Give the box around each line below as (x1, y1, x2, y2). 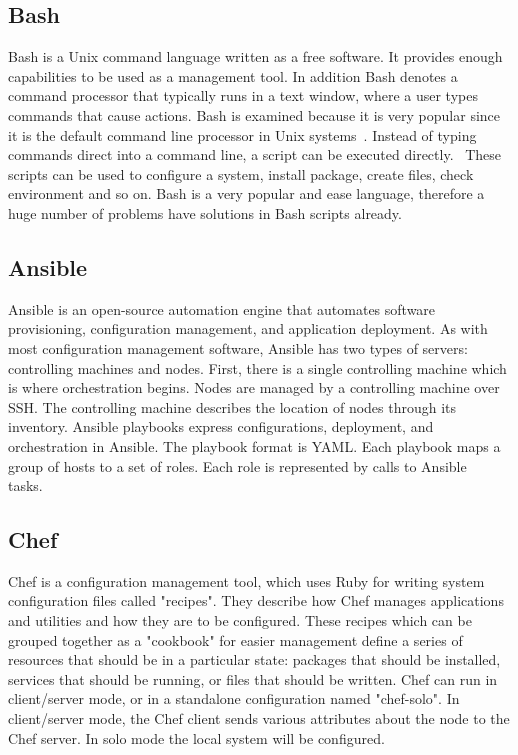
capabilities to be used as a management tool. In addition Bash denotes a (8, 65, 458, 86)
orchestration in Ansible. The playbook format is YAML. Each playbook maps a (8, 435, 501, 456)
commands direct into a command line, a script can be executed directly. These (8, 144, 502, 165)
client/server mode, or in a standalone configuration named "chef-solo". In (8, 688, 460, 709)
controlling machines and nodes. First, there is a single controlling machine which (8, 357, 507, 378)
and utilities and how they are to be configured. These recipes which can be (8, 610, 472, 631)
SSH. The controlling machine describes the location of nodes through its (8, 396, 457, 417)
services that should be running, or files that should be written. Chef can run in (8, 668, 498, 689)
